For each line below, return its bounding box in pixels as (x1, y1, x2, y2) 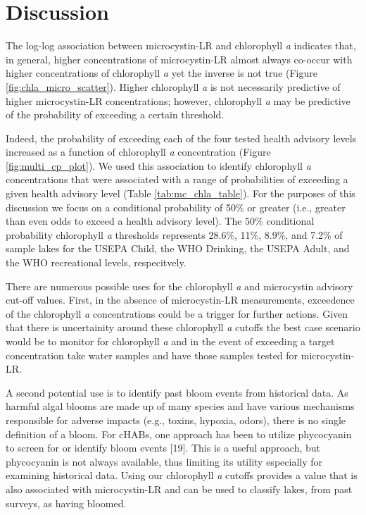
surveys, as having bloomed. (6, 495, 127, 510)
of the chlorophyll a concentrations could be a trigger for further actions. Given (6, 306, 348, 321)
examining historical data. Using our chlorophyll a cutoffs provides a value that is (6, 468, 358, 483)
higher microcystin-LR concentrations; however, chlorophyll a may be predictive (6, 93, 351, 108)
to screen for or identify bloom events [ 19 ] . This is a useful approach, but (6, 440, 321, 455)
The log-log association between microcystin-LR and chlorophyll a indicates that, (6, 38, 356, 53)
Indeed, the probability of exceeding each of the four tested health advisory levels (6, 130, 357, 145)
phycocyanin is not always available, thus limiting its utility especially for (6, 454, 323, 469)
